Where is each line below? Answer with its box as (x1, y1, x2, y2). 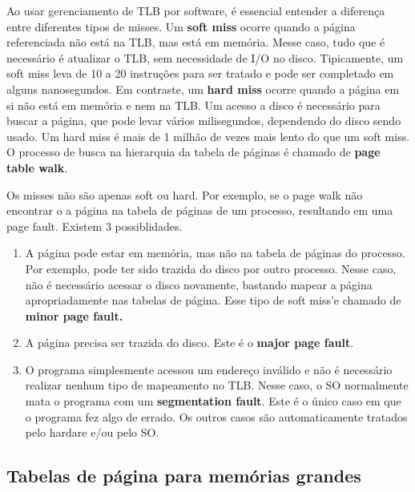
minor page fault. (25, 307, 123, 324)
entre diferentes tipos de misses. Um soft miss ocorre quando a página (6, 18, 356, 34)
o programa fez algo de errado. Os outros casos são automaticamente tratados (25, 408, 408, 425)
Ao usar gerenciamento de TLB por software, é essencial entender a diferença (6, 2, 385, 18)
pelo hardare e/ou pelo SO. (25, 424, 159, 441)
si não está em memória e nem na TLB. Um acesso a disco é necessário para (6, 96, 381, 113)
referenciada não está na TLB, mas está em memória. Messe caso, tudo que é (6, 34, 385, 50)
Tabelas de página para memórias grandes (6, 463, 361, 488)
